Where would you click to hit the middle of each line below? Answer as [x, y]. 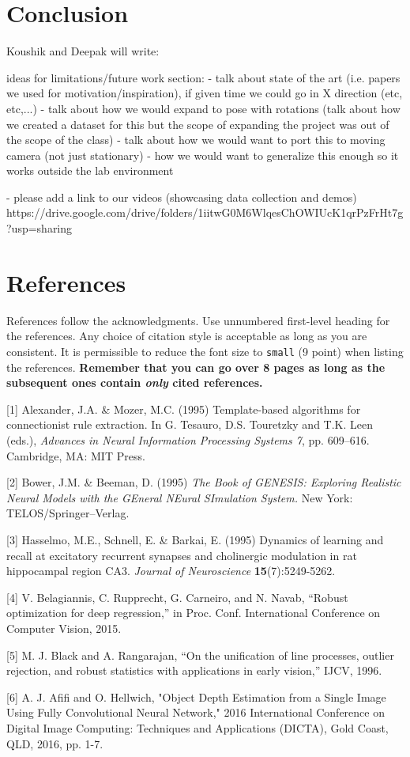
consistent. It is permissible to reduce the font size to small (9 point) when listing [205, 351]
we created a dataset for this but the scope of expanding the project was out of [198, 124]
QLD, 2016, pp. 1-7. [55, 743]
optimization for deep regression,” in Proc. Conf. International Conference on [194, 613]
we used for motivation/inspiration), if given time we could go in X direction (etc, [205, 93]
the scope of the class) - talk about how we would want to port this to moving [196, 140]
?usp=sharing [39, 228]
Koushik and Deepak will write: [83, 51]
